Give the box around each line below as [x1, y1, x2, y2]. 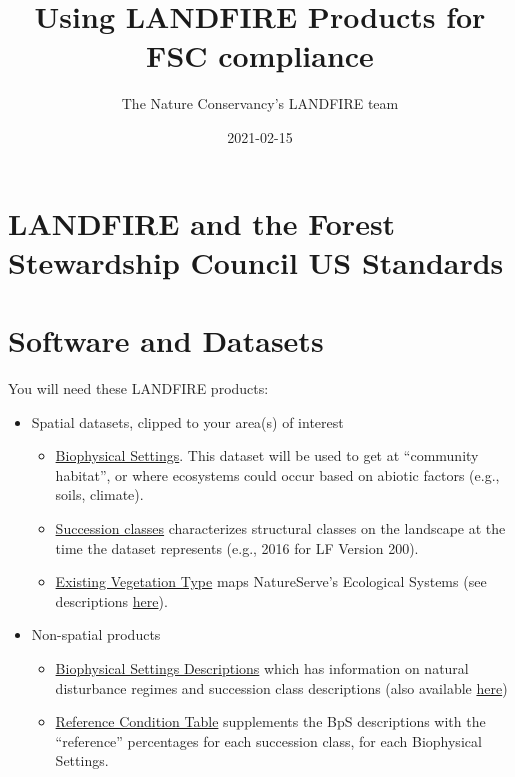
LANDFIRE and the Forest [8, 202, 396, 243]
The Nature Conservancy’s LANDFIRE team [121, 93, 399, 114]
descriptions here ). [55, 590, 168, 611]
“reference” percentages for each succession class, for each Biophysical [55, 730, 482, 751]
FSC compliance [146, 35, 374, 76]
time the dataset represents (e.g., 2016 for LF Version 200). [55, 537, 419, 558]
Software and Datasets [8, 320, 324, 361]
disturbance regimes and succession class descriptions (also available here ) [55, 677, 508, 698]
